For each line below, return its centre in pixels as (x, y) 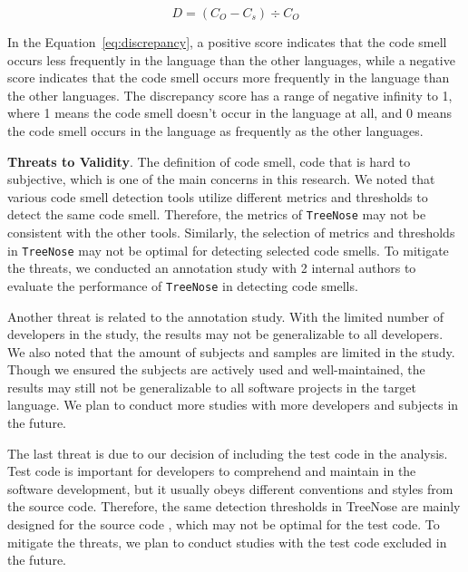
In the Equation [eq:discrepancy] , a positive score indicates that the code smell (227, 42)
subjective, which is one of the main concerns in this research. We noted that (221, 179)
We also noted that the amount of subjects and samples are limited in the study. (231, 351)
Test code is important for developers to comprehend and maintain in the (212, 471)
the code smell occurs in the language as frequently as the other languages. (215, 130)
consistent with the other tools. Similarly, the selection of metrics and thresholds (231, 232)
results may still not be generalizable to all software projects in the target (212, 387)
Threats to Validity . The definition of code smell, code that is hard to (209, 161)
